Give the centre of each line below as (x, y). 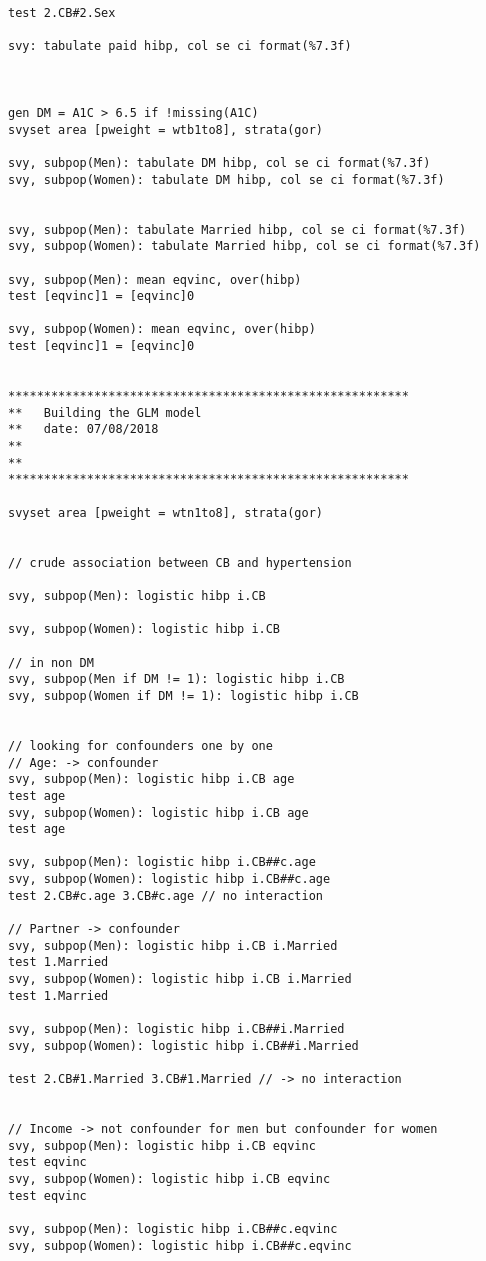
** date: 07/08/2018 (83, 429)
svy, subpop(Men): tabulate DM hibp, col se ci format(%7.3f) (219, 162)
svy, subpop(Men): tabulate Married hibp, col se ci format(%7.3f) (237, 229)
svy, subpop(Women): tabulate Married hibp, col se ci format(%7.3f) (244, 246)
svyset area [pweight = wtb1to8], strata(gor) (165, 129)
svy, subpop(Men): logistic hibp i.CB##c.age (162, 862)
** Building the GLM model (105, 412)
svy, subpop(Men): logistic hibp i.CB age (151, 779)
